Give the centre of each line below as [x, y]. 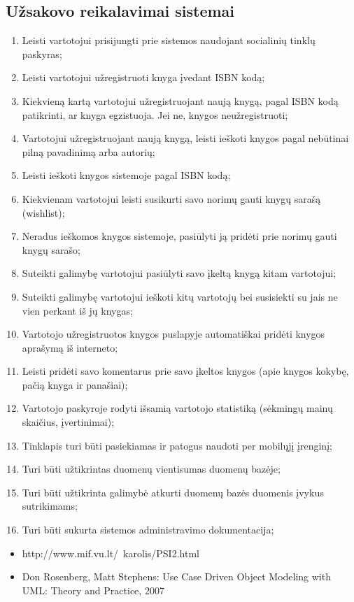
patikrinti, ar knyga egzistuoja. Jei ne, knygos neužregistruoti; [155, 114]
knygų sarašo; [51, 249]
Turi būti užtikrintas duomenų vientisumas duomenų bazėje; [151, 469]
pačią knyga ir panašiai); [75, 384]
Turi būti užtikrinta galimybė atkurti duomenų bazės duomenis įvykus [173, 492]
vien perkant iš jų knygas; [77, 310]
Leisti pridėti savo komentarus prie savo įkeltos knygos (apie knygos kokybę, [185, 371]
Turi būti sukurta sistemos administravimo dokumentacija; [148, 530]
